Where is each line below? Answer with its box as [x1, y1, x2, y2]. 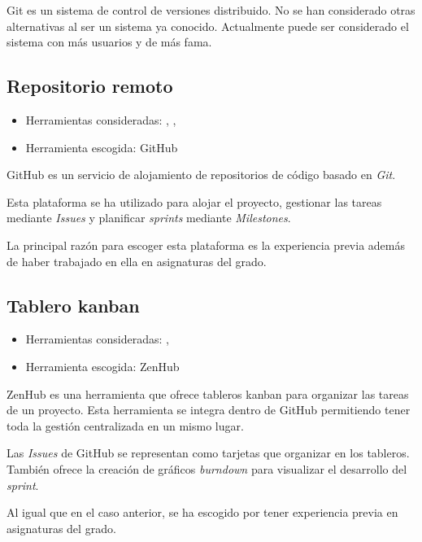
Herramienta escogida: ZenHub [25, 357, 180, 374]
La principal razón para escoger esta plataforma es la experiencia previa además [7, 236, 405, 253]
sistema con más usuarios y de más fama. [7, 33, 212, 50]
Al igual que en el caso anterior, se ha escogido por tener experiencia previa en [7, 504, 398, 521]
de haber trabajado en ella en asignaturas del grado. [7, 252, 267, 269]
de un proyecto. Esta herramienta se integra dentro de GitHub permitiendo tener [7, 401, 411, 418]
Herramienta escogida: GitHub [25, 138, 178, 155]
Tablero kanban [7, 292, 140, 317]
